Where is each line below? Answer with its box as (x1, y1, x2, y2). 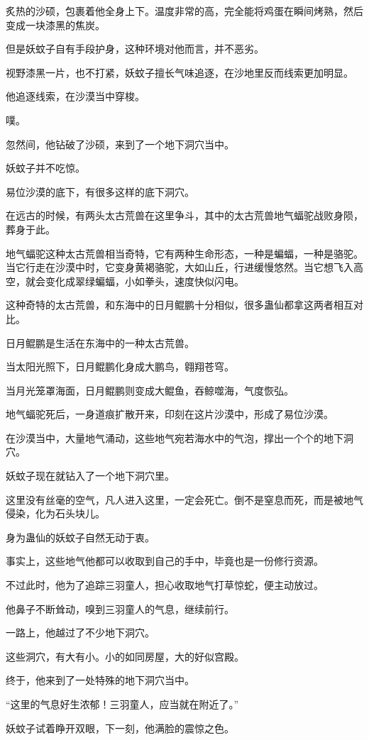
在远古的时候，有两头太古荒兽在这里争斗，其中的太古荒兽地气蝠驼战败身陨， (6, 208, 363, 223)
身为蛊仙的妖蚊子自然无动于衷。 (6, 529, 155, 544)
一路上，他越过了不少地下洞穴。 (6, 625, 155, 640)
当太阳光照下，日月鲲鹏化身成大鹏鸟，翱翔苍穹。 (6, 359, 234, 374)
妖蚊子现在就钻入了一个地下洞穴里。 (6, 468, 175, 483)
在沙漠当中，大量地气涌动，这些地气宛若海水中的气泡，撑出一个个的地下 (6, 430, 343, 445)
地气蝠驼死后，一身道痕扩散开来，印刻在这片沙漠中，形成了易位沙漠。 (6, 407, 334, 421)
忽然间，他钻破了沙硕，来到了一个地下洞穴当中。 (6, 136, 234, 151)
